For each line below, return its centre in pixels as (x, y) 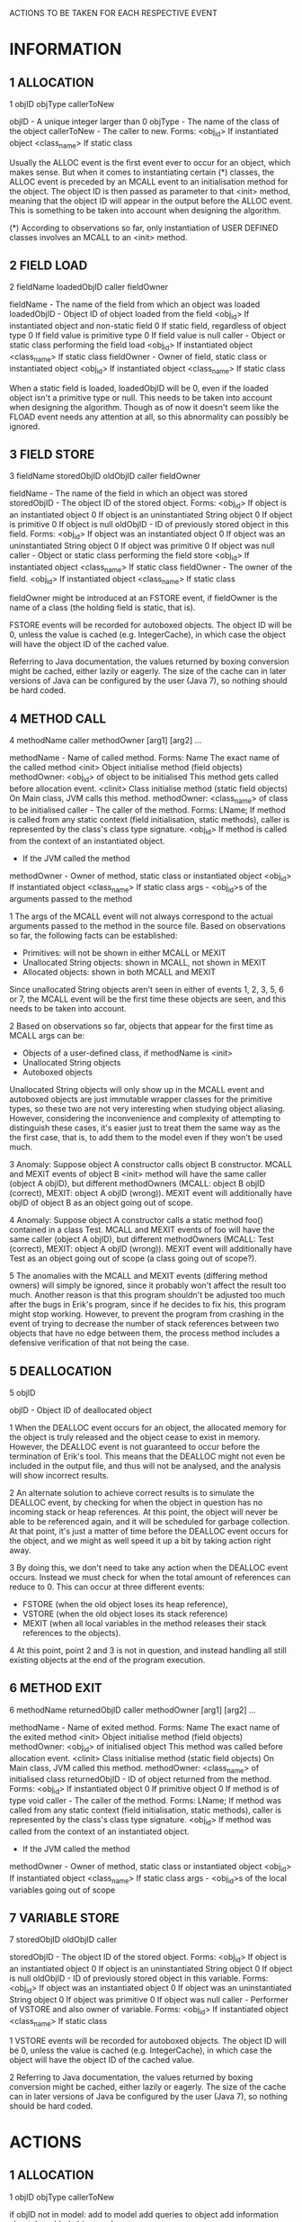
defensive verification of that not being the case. (99, 1343)
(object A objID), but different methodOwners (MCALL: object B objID (137, 1183)
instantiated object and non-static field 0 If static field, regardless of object (148, 326)
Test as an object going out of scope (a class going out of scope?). (133, 1258)
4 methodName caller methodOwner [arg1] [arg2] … (106, 741)
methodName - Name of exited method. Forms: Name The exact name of (145, 1727)
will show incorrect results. (59, 1475)
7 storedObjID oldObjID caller (63, 1939)
